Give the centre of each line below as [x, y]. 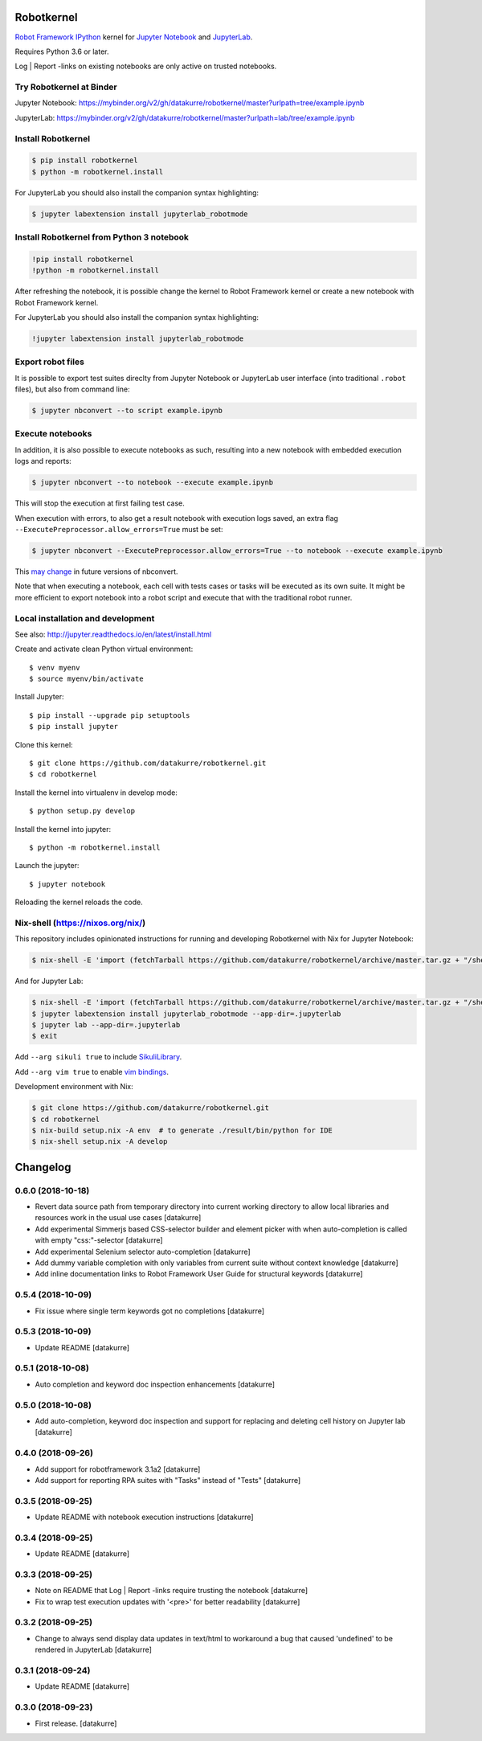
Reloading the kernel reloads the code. [79, 902]
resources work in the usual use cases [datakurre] [118, 1218]
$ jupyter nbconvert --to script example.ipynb [127, 411]
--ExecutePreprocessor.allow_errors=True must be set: [119, 529]
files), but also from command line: [72, 389]
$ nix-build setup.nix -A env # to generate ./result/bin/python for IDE [182, 1130]
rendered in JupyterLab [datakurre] [94, 1650]
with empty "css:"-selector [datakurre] [99, 1240]
